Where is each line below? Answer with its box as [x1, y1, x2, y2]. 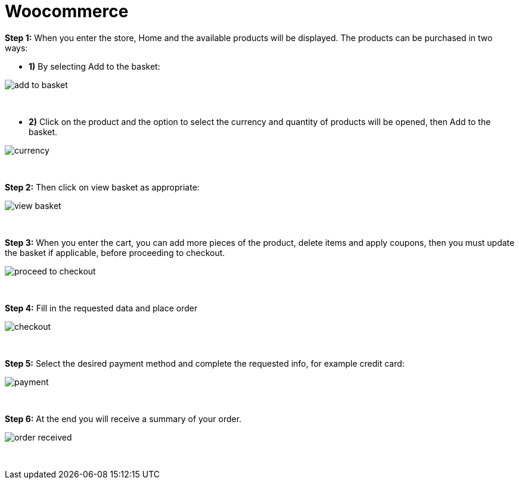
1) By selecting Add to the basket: [29, 61, 160, 71]
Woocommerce [5, 1, 129, 21]
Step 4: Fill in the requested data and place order [5, 302, 198, 313]
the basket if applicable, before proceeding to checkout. [5, 247, 225, 258]
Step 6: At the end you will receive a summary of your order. [5, 413, 242, 424]
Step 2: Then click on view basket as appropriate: [5, 182, 200, 192]
